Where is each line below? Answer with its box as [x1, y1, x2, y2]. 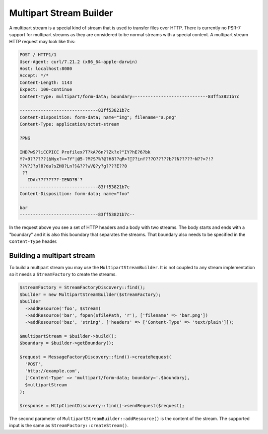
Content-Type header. [9, 238, 58, 244]
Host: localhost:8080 [19, 66, 72, 72]
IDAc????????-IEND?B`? [27, 177, 83, 183]
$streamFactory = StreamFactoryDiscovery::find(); [19, 285, 146, 290]
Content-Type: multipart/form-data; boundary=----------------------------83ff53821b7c [19, 93, 240, 99]
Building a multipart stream [9, 251, 95, 260]
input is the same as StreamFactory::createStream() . [9, 423, 129, 429]
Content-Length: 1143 [19, 79, 72, 85]
